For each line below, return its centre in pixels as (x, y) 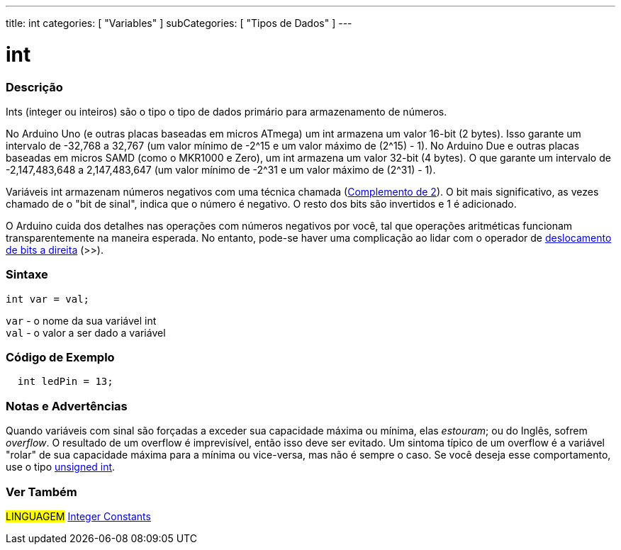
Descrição (34, 87)
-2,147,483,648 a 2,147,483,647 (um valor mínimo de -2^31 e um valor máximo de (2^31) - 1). (221, 169)
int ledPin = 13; (65, 382)
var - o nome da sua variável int (81, 320)
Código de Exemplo (60, 357)
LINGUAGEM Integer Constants (78, 516)
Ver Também (41, 492)
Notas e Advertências (67, 406)
